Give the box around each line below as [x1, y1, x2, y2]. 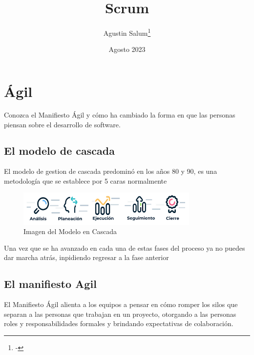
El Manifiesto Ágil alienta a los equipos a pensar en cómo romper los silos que [4, 299, 238, 309]
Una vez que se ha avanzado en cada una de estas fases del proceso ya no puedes [4, 242, 245, 253]
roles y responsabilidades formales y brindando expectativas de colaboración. [4, 318, 233, 329]
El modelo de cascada [4, 143, 115, 158]
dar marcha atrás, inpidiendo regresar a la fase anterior [4, 252, 169, 262]
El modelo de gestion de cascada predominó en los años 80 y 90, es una [4, 166, 217, 176]
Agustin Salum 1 [103, 26, 151, 38]
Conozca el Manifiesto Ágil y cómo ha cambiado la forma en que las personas [4, 109, 235, 119]
